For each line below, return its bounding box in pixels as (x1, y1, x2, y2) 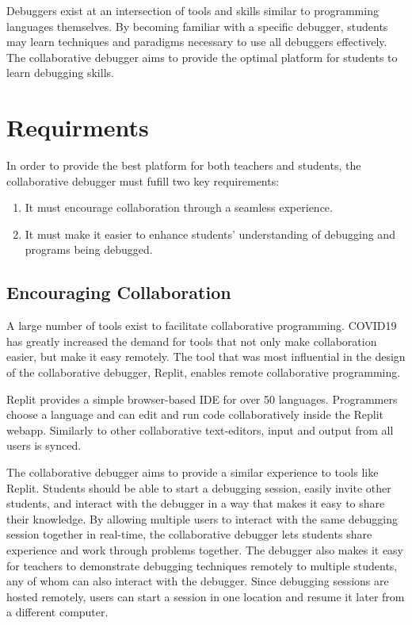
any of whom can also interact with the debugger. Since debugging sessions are (6, 573, 389, 589)
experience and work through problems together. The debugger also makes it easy (6, 541, 404, 558)
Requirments (6, 111, 149, 144)
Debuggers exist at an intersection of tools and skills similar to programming (6, 2, 379, 18)
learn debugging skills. (6, 64, 114, 81)
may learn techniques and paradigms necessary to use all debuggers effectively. (6, 33, 387, 50)
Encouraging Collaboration (6, 280, 231, 305)
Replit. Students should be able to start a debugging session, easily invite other (6, 479, 391, 496)
